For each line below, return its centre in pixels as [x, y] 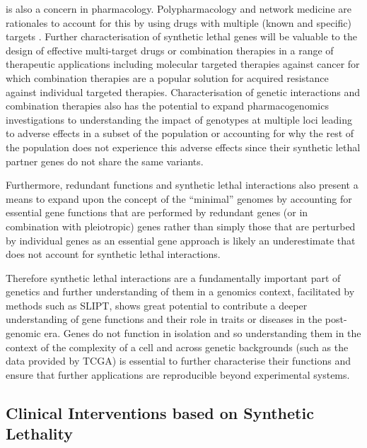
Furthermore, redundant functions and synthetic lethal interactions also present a [182, 185]
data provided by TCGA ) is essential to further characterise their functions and [179, 361]
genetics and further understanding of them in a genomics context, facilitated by [180, 291]
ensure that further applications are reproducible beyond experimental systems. [178, 374]
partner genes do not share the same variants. [105, 161]
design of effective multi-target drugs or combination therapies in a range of [170, 50]
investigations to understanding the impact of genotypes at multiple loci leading [179, 119]
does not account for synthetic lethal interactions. [113, 254]
